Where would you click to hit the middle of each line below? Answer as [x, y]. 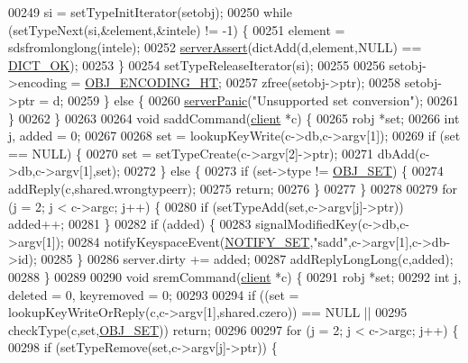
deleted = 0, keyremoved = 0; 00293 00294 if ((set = [154, 294]
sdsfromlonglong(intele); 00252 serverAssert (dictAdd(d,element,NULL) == [215, 47]
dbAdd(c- [404, 153]
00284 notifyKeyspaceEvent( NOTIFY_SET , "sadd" [208, 241]
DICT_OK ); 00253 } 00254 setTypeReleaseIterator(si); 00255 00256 [197, 64]
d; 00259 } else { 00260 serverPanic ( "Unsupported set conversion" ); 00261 [256, 100]
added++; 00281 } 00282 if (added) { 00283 [130, 224]
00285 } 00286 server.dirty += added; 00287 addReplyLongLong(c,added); [247, 259]
